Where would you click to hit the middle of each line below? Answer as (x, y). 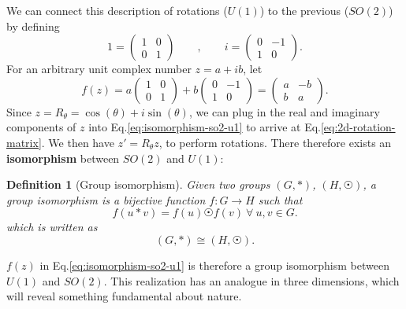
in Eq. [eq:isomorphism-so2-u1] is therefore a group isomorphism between (214, 265)
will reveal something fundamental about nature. (124, 296)
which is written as (52, 227)
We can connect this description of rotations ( (117, 10)
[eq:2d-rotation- (358, 127)
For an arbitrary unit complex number (99, 69)
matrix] (24, 142)
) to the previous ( (304, 10)
